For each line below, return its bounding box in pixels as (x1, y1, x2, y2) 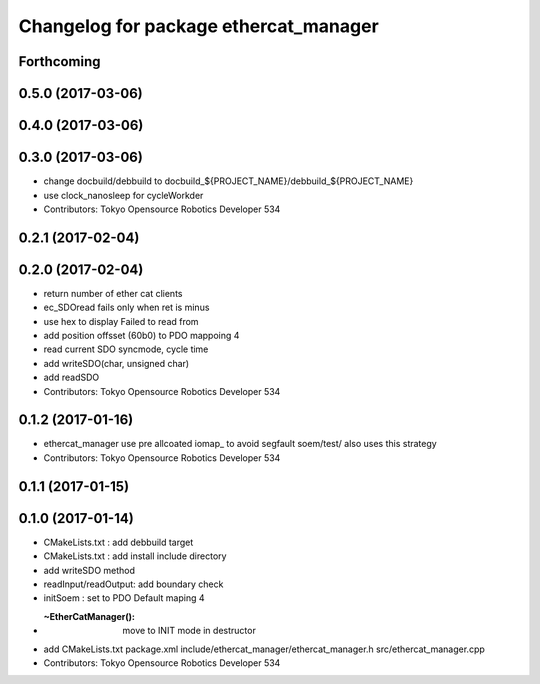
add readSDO (43, 371, 100, 384)
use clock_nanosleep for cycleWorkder (43, 189, 204, 201)
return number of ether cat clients (43, 287, 183, 299)
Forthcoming (18, 53, 101, 70)
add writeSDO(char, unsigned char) (43, 357, 190, 369)
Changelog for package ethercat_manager (18, 15, 379, 37)
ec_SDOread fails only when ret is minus (43, 301, 210, 314)
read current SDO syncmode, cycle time (43, 343, 209, 355)
